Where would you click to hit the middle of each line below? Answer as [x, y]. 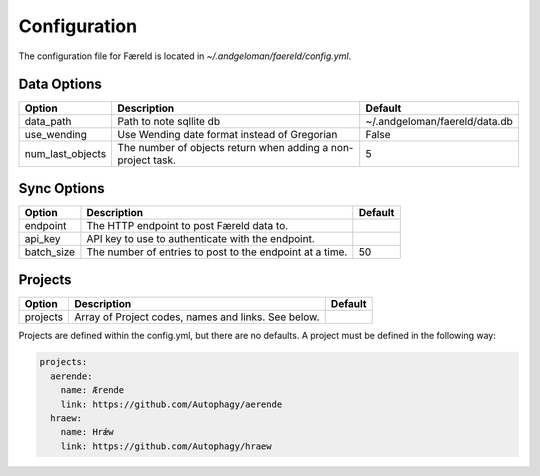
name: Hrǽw [87, 432]
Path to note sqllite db [168, 122]
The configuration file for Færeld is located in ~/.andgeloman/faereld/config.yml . [185, 56]
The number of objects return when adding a [223, 148]
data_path [48, 122]
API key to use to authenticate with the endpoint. [200, 238]
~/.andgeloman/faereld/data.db [439, 122]
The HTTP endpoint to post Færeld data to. [187, 225]
